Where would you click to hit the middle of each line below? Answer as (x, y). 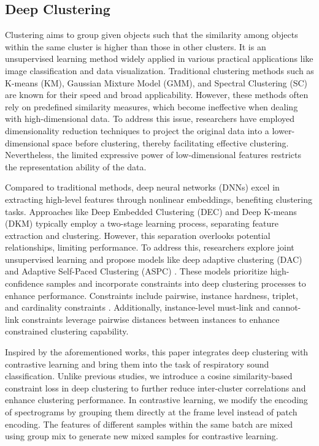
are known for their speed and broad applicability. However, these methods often (157, 95)
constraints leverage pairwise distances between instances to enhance (151, 319)
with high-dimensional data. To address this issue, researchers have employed (150, 119)
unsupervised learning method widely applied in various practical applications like (159, 59)
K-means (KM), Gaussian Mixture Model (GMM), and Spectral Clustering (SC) (156, 82)
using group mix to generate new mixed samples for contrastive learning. (142, 436)
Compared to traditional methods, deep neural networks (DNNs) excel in (142, 187)
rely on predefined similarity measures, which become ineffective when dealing (152, 106)
